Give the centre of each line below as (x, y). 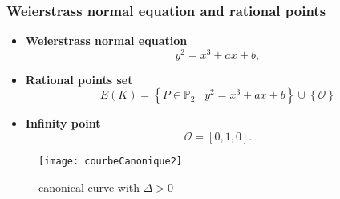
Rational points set (79, 79)
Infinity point (63, 123)
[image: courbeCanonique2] (110, 162)
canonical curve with (89, 187)
